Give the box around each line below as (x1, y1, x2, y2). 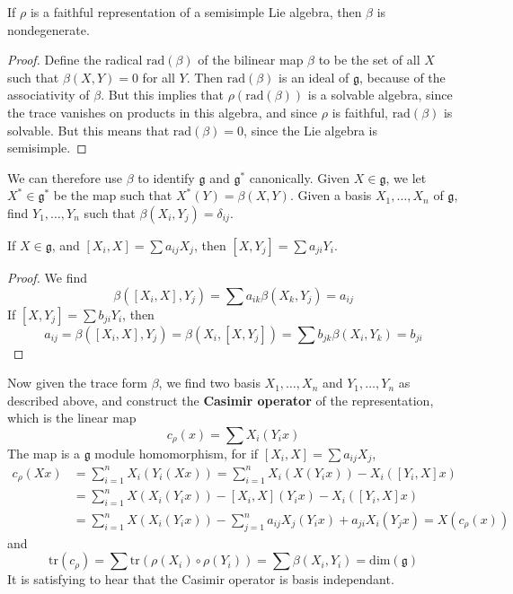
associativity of (7, 85, 90, 104)
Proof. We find (7, 267, 88, 286)
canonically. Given (249, 168, 350, 187)
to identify (137, 168, 195, 187)
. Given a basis (289, 186, 372, 205)
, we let (385, 168, 427, 187)
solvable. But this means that (7, 120, 170, 139)
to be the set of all (318, 50, 420, 69)
